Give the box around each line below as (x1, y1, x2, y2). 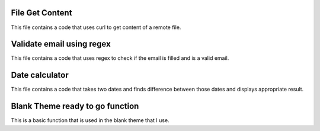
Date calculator (11, 70, 69, 80)
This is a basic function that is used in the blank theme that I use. (11, 117, 169, 124)
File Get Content (11, 8, 72, 18)
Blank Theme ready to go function (11, 101, 139, 111)
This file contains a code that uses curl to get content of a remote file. (11, 24, 181, 31)
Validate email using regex (11, 39, 111, 49)
